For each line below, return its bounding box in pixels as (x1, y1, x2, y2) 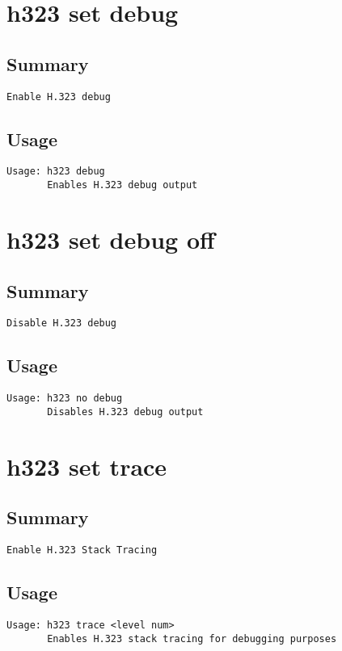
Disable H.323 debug (6, 317, 117, 330)
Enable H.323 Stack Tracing (6, 544, 158, 556)
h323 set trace (6, 449, 167, 482)
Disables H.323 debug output (47, 405, 204, 418)
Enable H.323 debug (6, 90, 111, 103)
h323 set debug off (6, 222, 215, 255)
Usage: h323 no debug (6, 393, 123, 405)
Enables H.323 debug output (47, 179, 198, 191)
